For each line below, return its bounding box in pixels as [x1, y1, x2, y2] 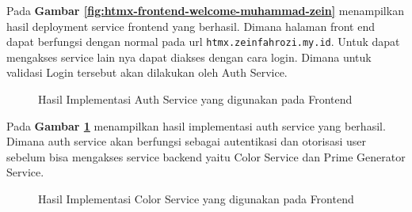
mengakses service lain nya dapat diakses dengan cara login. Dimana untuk [6, 48, 372, 65]
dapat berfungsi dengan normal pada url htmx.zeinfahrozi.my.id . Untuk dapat [6, 33, 400, 50]
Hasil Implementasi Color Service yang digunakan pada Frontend [38, 191, 354, 206]
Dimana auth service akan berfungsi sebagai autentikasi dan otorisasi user [6, 133, 366, 150]
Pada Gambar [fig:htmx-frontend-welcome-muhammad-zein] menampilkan [6, 2, 404, 18]
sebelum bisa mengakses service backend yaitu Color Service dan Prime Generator [6, 148, 406, 165]
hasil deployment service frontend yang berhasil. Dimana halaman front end [6, 17, 375, 34]
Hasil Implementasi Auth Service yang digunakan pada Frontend [38, 91, 353, 108]
